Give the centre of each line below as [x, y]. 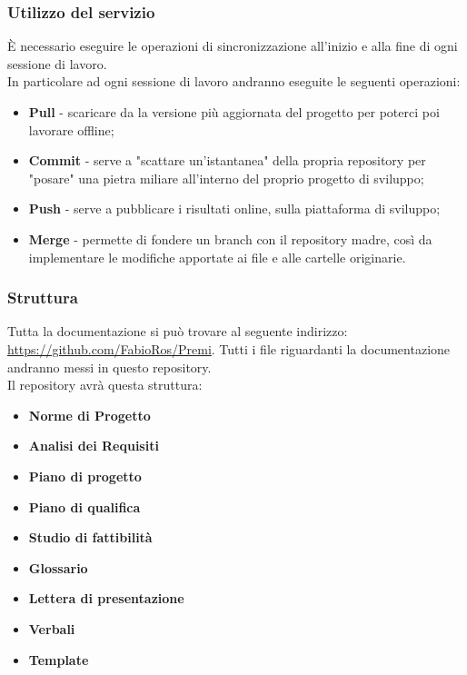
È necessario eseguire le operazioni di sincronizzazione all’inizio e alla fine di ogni [233, 46]
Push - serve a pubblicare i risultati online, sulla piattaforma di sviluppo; [234, 208]
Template [59, 659]
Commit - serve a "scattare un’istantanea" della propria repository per [227, 160]
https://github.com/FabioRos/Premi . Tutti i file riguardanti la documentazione [229, 348]
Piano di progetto [85, 476]
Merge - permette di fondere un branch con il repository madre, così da [230, 238]
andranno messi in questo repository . [109, 367]
